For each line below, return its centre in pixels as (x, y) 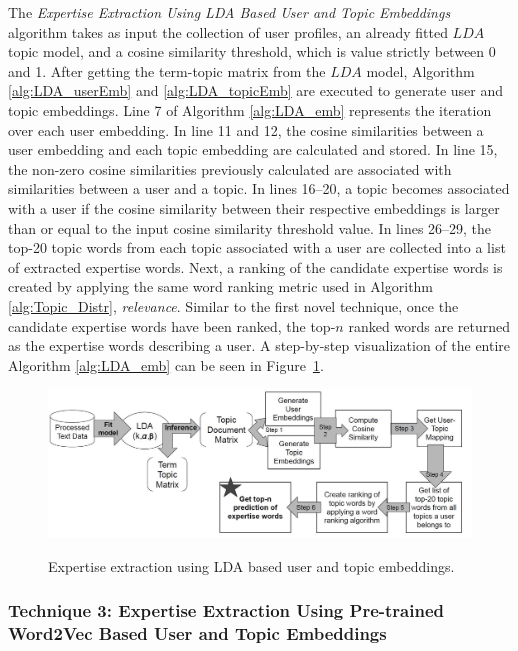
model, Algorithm (420, 70)
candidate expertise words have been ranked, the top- (172, 325)
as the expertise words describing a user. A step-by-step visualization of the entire (259, 345)
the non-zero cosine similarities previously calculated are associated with (230, 168)
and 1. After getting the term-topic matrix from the (167, 70)
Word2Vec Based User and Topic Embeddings (197, 632)
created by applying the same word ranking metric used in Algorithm (221, 286)
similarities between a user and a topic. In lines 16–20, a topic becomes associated (259, 188)
